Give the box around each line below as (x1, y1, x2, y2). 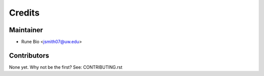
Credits (9, 7, 40, 18)
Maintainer (9, 26, 44, 34)
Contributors (9, 51, 49, 59)
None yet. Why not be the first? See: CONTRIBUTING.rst (9, 64, 123, 70)
